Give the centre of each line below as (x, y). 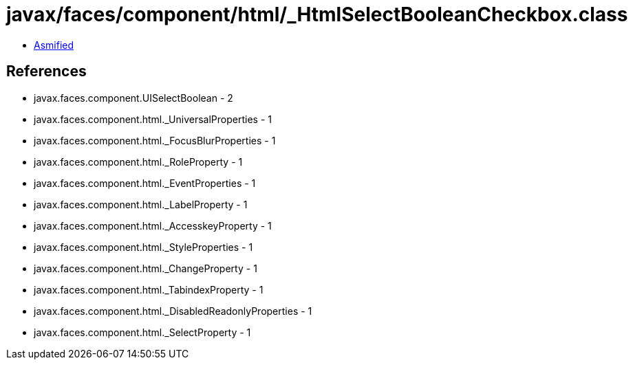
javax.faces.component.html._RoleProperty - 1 (138, 162)
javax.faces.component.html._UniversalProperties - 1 (153, 119)
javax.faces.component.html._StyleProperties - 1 (143, 247)
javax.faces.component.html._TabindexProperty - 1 (149, 289)
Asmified (54, 45)
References (46, 71)
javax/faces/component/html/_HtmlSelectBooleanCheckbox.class (317, 14)
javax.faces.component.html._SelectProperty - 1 (142, 332)
